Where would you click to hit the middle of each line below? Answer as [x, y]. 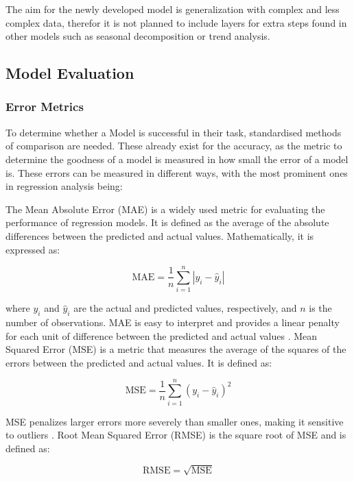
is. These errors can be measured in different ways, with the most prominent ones [177, 172]
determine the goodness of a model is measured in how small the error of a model [177, 159]
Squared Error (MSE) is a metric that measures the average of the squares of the [176, 349]
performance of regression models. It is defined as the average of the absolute [167, 222]
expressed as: [33, 249]
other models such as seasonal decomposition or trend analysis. [138, 36]
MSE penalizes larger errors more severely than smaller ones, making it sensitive [175, 421]
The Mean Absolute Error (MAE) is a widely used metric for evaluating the [165, 209]
